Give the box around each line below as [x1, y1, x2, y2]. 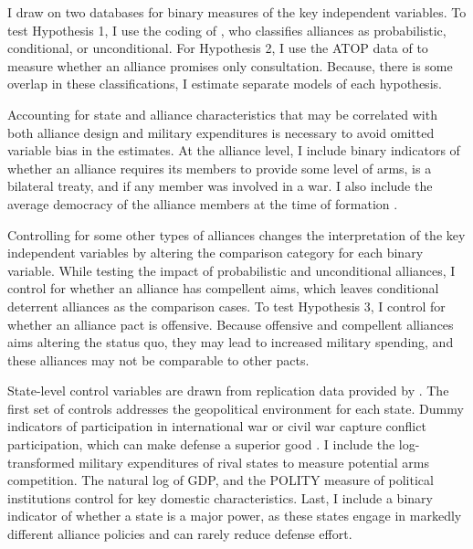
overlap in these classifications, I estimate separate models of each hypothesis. [7, 74, 442, 93]
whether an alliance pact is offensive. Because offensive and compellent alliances [7, 314, 454, 333]
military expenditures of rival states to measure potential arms [79, 452, 429, 471]
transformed [7, 452, 75, 471]
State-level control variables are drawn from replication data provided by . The [7, 381, 449, 400]
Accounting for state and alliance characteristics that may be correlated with [7, 104, 437, 123]
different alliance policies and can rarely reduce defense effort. [7, 524, 352, 544]
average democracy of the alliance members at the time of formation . [7, 194, 398, 213]
